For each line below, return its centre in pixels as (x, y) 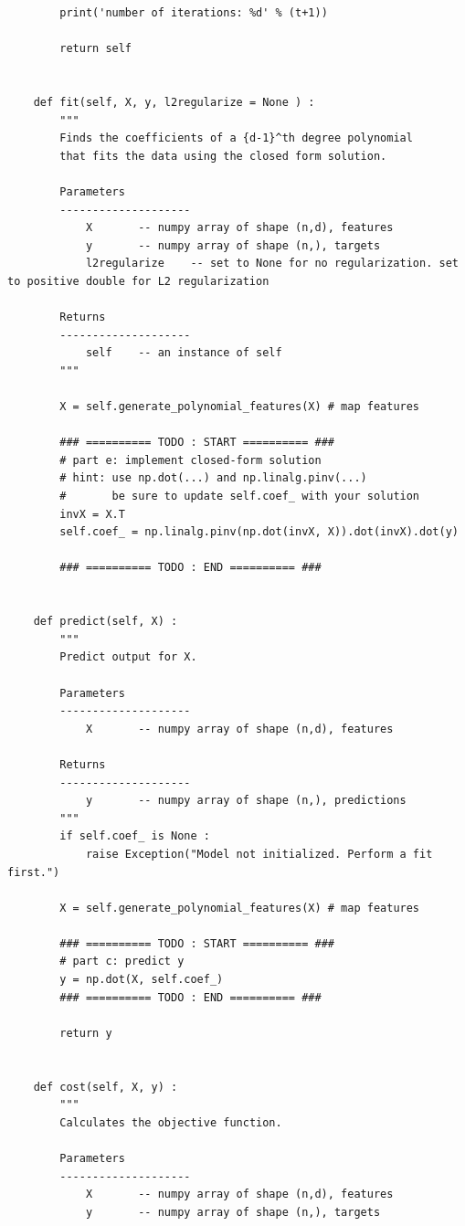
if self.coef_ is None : (135, 836)
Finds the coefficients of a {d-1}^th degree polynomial (236, 138)
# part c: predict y (122, 962)
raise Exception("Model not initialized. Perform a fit (259, 854)
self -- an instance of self (184, 353)
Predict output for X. (128, 657)
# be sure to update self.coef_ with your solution (240, 497)
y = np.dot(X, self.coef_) (142, 980)
